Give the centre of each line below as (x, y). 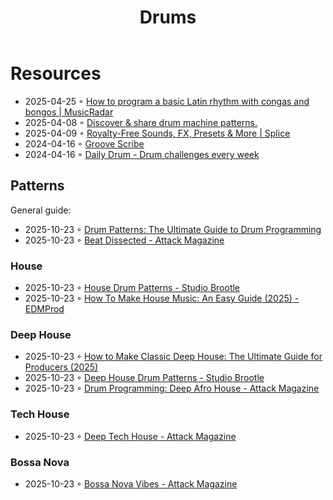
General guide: (41, 210)
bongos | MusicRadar (69, 112)
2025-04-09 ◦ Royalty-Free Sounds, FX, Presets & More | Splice (157, 133)
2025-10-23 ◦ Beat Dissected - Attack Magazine (124, 240)
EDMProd (44, 309)
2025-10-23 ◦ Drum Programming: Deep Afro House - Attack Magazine (172, 388)
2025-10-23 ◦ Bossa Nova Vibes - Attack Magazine (131, 483)
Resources (56, 73)
